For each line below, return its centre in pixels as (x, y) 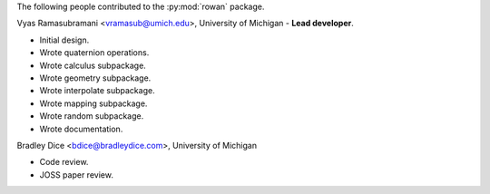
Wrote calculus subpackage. (93, 65)
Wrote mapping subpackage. (93, 103)
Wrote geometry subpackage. (95, 78)
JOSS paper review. (76, 175)
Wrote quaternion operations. (94, 53)
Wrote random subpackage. (92, 116)
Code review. (64, 162)
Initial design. (64, 40)
